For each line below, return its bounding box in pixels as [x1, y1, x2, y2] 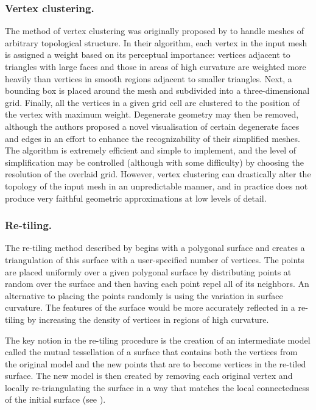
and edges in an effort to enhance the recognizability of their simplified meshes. [5, 132, 300, 144]
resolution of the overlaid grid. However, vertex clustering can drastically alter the [5, 168, 311, 180]
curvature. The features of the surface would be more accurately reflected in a [5, 301, 295, 314]
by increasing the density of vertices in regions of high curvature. [27, 313, 269, 325]
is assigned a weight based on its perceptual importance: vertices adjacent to [5, 48, 290, 61]
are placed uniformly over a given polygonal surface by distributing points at [5, 265, 292, 278]
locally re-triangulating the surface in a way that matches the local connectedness [5, 381, 309, 394]
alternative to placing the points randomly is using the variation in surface [5, 289, 283, 302]
